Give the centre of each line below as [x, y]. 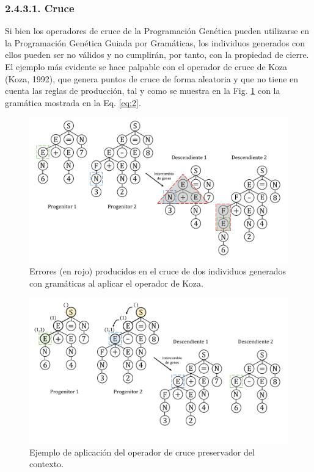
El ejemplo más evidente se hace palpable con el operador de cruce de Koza [146, 66]
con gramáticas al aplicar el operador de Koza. [116, 283]
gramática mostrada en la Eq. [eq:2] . [73, 102]
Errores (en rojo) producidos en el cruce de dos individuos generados [158, 271]
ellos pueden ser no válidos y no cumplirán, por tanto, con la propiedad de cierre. [157, 55]
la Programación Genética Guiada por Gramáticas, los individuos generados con [155, 42]
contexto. [46, 464]
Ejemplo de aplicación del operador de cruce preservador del [142, 452]
